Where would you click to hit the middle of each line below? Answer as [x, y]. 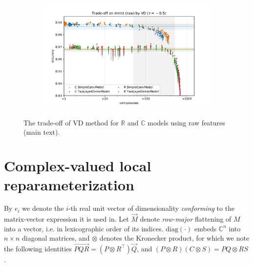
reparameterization [69, 185]
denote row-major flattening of [186, 218]
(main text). [42, 132]
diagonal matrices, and [56, 238]
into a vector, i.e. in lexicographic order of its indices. [84, 228]
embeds [206, 228]
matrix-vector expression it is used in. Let [66, 218]
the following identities [38, 248]
